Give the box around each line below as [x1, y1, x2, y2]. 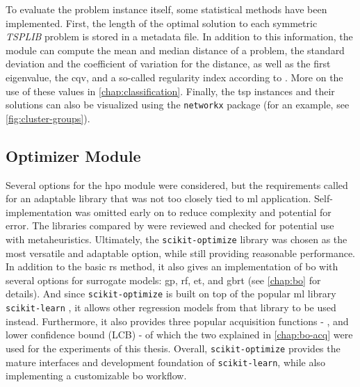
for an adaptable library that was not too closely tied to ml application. [6, 191, 311, 206]
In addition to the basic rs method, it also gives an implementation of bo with [6, 259, 338, 274]
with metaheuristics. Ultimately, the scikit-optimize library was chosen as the [6, 231, 347, 246]
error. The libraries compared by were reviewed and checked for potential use [6, 218, 334, 233]
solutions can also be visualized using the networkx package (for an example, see [6, 97, 350, 112]
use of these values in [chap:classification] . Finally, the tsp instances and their [6, 83, 335, 98]
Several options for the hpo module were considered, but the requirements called [6, 177, 348, 192]
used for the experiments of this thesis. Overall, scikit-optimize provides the [6, 340, 341, 355]
